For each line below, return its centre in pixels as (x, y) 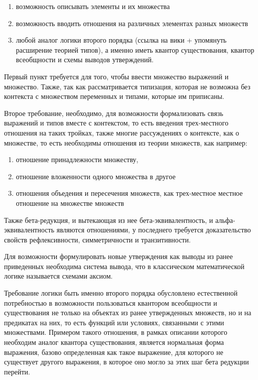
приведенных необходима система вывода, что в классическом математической (124, 266)
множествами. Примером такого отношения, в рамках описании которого (116, 332)
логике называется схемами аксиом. (58, 276)
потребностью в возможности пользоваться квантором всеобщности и (111, 302)
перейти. (17, 371)
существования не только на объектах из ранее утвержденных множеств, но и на (128, 312)
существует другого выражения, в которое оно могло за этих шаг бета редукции (126, 362)
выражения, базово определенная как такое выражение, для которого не (114, 352)
